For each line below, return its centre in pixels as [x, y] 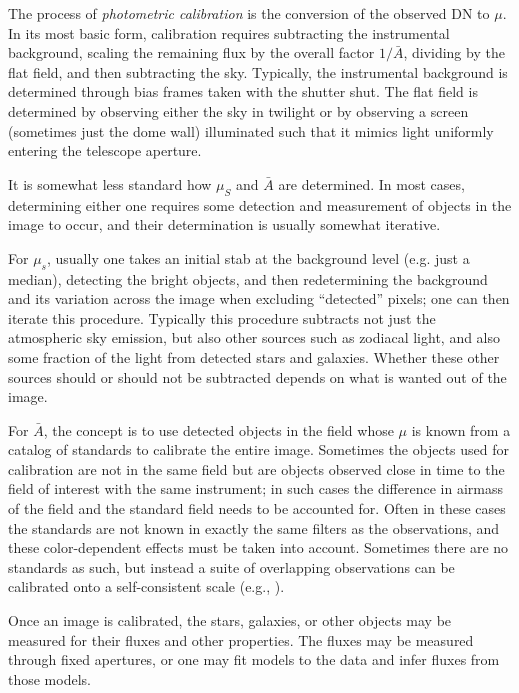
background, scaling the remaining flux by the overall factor [191, 52]
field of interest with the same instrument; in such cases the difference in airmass [255, 488]
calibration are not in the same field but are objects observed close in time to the [256, 468]
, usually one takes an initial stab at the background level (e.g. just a [258, 257]
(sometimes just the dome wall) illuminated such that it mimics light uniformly [251, 130]
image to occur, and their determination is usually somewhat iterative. [224, 224]
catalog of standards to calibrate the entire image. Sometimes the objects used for [259, 449]
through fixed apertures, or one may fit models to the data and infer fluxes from [254, 659]
